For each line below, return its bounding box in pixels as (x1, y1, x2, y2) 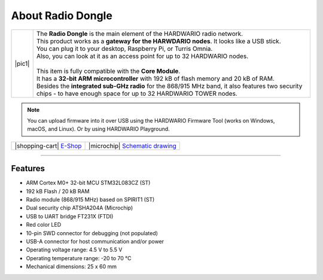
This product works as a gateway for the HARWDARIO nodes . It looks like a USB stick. (36, 36, 281, 45)
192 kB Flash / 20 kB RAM (26, 187, 90, 194)
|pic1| (14, 59, 30, 68)
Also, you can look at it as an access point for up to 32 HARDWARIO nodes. (36, 51, 248, 60)
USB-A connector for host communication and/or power (26, 238, 164, 245)
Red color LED (26, 221, 62, 229)
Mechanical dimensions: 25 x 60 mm (26, 263, 117, 270)
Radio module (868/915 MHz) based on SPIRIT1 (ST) (26, 196, 155, 203)
